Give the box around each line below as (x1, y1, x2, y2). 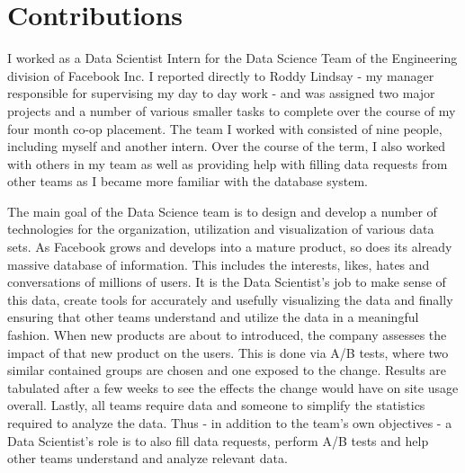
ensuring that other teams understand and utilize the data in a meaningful (7, 308, 419, 326)
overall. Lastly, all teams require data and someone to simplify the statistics (7, 396, 425, 415)
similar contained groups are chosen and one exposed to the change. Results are (7, 361, 447, 379)
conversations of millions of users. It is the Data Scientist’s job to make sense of (7, 272, 446, 291)
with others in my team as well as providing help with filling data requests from (7, 154, 448, 173)
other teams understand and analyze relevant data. (7, 449, 288, 468)
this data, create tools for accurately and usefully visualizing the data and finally (7, 290, 453, 308)
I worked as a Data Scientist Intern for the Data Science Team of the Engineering (7, 49, 458, 67)
